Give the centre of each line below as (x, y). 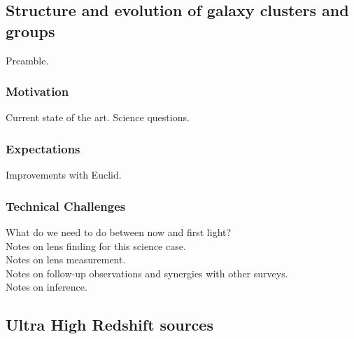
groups (30, 30)
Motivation (37, 91)
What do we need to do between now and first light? (119, 232)
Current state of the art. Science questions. (98, 117)
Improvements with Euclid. (64, 175)
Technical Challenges (66, 206)
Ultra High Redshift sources (109, 325)
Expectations (43, 148)
